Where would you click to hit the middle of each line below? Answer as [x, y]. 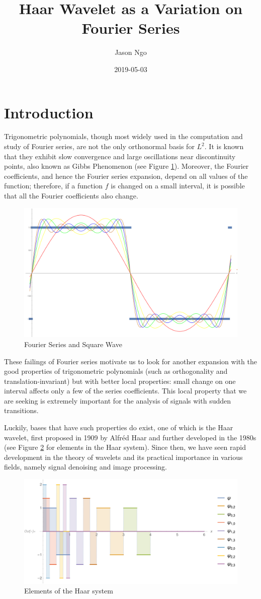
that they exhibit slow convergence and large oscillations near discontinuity [120, 156]
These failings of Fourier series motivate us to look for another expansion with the [130, 361]
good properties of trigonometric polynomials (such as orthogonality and [116, 371]
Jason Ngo [131, 52]
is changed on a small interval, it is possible [178, 186]
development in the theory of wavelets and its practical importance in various [123, 457]
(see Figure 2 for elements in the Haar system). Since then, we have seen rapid [125, 447]
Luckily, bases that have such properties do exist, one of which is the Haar [119, 427]
